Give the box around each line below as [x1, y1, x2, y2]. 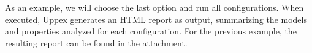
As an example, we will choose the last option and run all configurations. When [5, 1, 304, 13]
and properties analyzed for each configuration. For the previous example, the [5, 25, 297, 37]
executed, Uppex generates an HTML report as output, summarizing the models [5, 13, 307, 25]
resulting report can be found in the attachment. [5, 36, 188, 49]
